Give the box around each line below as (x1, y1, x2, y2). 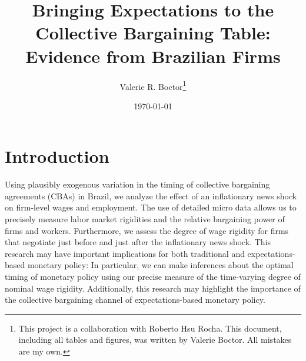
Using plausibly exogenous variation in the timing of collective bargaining (5, 178, 270, 190)
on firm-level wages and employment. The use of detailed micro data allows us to (5, 201, 297, 213)
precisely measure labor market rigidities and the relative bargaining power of (5, 213, 285, 225)
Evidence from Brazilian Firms (25, 44, 281, 68)
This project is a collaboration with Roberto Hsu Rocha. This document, (18, 322, 282, 334)
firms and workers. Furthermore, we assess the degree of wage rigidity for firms (5, 224, 289, 236)
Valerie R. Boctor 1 (119, 78, 187, 92)
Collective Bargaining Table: (35, 21, 271, 45)
